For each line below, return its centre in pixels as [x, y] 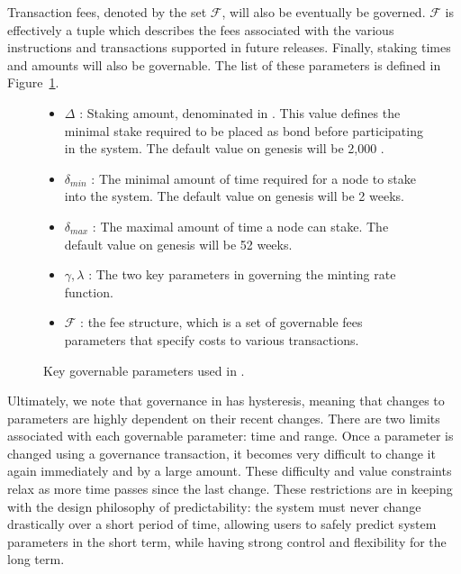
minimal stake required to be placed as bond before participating [244, 130]
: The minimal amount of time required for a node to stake [254, 178]
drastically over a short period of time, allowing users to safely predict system [222, 524]
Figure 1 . [33, 82]
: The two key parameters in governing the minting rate [242, 274]
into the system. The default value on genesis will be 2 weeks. [234, 196]
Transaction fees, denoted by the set [107, 12]
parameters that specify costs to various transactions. [212, 339]
